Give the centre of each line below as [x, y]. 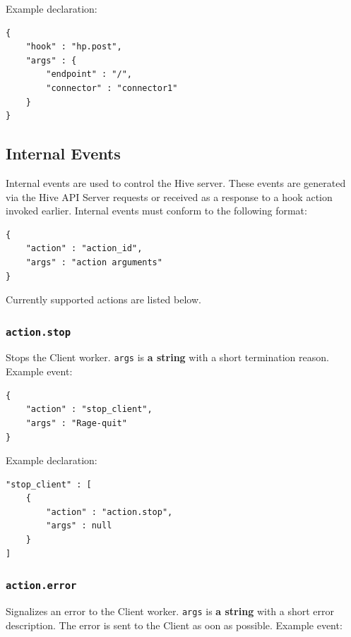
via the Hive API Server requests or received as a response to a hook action [169, 196]
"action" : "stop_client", [89, 409]
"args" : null [79, 526]
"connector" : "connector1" [112, 88]
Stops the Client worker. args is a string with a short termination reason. [167, 357]
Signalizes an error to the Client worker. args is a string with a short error [170, 611]
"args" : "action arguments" [94, 262]
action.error [41, 586]
